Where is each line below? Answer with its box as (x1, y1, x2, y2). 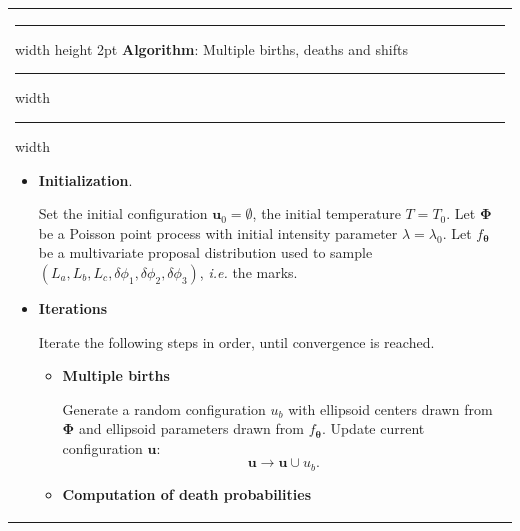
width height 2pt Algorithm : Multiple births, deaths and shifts (15, 38, 408, 59)
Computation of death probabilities (62, 483, 311, 504)
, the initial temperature (252, 203, 401, 224)
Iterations (38, 297, 108, 318)
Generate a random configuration (62, 398, 266, 419)
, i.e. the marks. (199, 261, 298, 282)
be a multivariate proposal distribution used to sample (38, 242, 373, 263)
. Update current (321, 418, 425, 439)
